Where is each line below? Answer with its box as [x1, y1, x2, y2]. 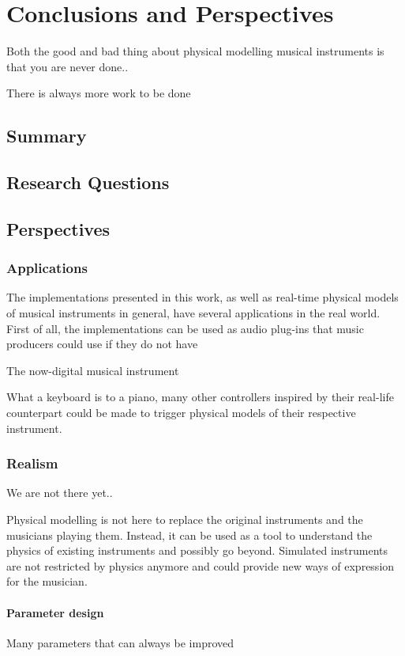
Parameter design [6, 604, 104, 620]
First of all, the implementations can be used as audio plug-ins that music [6, 320, 364, 336]
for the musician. [6, 573, 88, 590]
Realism [6, 453, 58, 473]
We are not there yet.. [6, 484, 113, 501]
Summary [6, 123, 87, 148]
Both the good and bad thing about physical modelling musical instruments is [6, 43, 384, 59]
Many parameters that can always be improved [6, 634, 234, 650]
